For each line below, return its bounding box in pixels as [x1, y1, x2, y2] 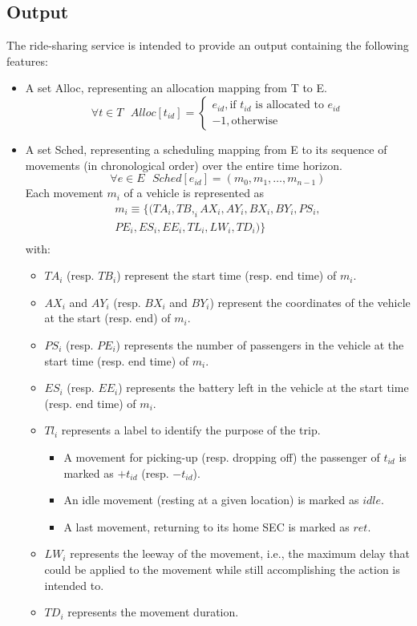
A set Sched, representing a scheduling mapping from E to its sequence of [25, 140, 387, 157]
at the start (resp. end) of [44, 309, 171, 326]
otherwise [231, 115, 278, 127]
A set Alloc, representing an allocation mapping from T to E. [25, 79, 327, 96]
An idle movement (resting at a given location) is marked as [63, 491, 359, 508]
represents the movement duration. [67, 604, 239, 620]
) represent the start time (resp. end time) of [116, 267, 337, 284]
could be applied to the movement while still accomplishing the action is [44, 560, 400, 577]
